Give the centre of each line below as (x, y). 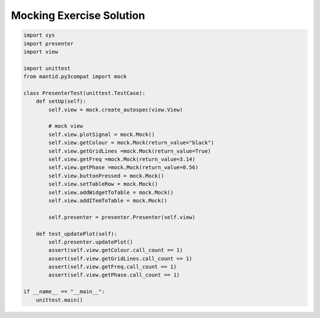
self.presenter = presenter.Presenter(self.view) (122, 217)
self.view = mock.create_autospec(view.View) (116, 110)
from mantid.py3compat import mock (75, 77)
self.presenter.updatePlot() (91, 242)
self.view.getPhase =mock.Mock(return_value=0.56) (123, 168)
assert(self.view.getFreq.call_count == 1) (113, 267)
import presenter (49, 43)
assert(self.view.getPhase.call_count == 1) (114, 275)
